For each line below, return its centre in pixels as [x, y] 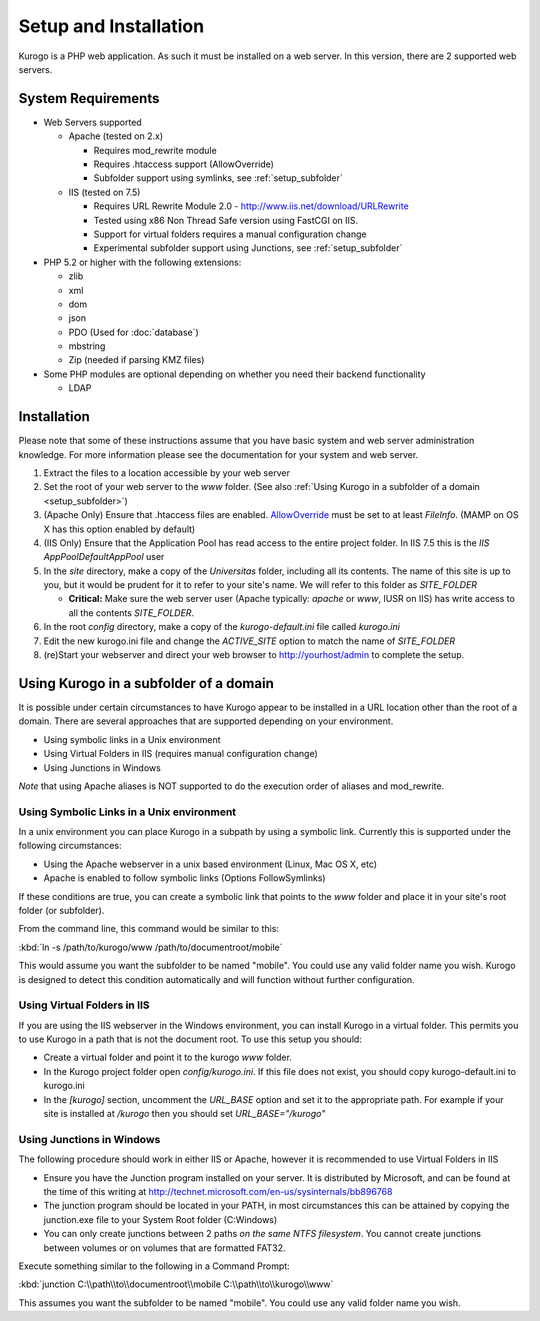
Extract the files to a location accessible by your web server [166, 472]
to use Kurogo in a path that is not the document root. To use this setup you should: [190, 1039]
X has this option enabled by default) [119, 529]
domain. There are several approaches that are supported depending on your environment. [206, 721]
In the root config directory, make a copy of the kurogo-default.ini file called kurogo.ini [221, 627]
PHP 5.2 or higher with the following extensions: [142, 262]
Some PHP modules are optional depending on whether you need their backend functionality [234, 374]
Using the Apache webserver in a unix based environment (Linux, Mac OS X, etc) [210, 864]
